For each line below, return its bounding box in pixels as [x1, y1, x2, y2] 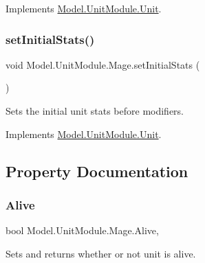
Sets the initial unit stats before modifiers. [6, 104, 184, 117]
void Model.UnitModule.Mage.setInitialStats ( [6, 57, 200, 71]
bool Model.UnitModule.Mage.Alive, [6, 223, 159, 238]
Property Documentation [6, 160, 188, 181]
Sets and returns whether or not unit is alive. [6, 246, 196, 260]
